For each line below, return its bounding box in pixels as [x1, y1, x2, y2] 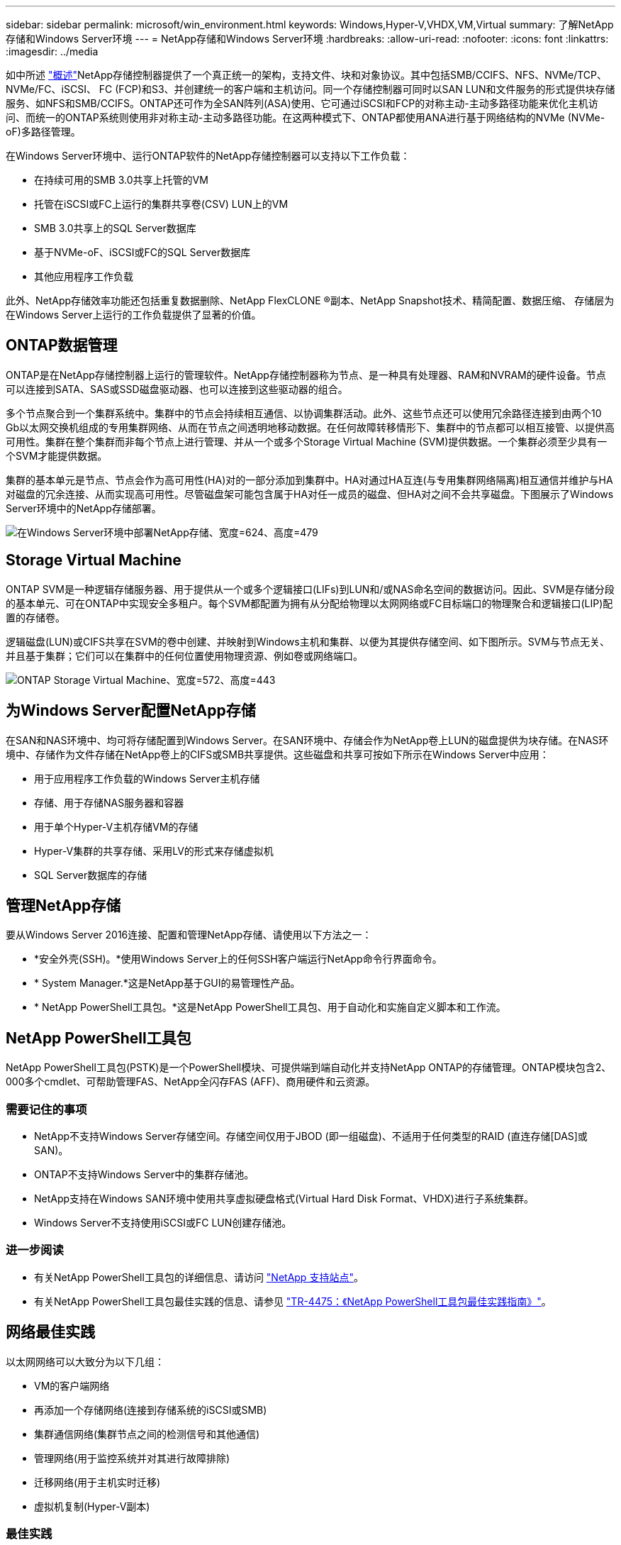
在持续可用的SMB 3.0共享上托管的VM [34, 174, 208, 186]
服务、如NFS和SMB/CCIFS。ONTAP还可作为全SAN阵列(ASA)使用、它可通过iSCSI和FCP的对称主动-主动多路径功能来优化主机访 [6, 97, 598, 109]
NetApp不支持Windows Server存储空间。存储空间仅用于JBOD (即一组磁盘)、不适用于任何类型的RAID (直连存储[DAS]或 [34, 1129, 588, 1142]
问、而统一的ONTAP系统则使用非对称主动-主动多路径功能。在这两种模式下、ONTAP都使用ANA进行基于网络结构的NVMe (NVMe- [6, 111, 605, 123]
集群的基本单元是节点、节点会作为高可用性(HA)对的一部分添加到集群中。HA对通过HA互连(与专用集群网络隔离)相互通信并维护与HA [6, 473, 613, 486]
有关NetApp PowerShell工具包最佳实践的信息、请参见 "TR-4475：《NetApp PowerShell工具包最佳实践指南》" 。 [34, 1295, 552, 1307]
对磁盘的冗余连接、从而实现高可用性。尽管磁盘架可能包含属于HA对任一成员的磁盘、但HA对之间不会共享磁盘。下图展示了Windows [6, 487, 614, 500]
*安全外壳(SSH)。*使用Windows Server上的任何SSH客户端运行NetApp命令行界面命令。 [34, 953, 442, 965]
